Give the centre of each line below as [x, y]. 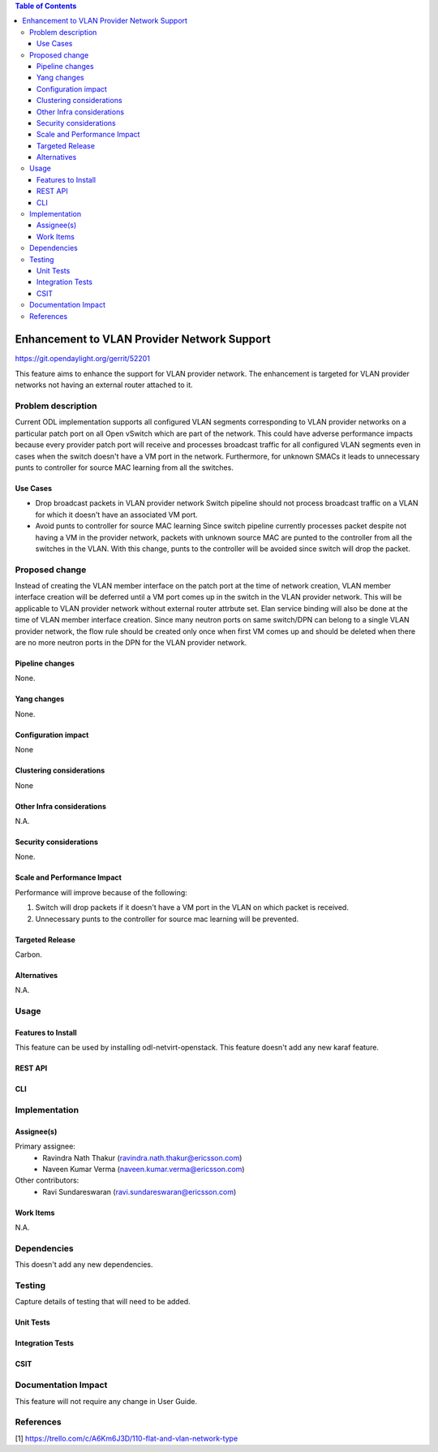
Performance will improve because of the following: [101, 892]
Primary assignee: [45, 1146]
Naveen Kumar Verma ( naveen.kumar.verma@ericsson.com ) [144, 1169]
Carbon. [28, 954]
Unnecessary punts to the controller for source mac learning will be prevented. [167, 919]
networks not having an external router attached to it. [104, 385]
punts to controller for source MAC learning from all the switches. [125, 467]
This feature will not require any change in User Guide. [106, 1401]
